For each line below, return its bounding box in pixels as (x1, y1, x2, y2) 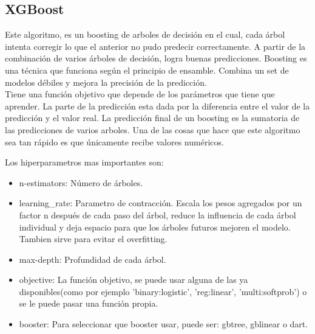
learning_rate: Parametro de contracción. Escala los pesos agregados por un (19, 197, 302, 209)
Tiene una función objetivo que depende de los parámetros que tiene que (5, 88, 275, 100)
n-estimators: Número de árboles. (19, 176, 143, 189)
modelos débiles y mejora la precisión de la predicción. (5, 75, 207, 88)
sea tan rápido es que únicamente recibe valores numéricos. (5, 135, 224, 148)
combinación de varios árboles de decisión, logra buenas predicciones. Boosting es (5, 52, 307, 64)
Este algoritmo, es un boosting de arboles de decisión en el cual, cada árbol (5, 28, 285, 41)
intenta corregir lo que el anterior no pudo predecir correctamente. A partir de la (5, 40, 306, 52)
